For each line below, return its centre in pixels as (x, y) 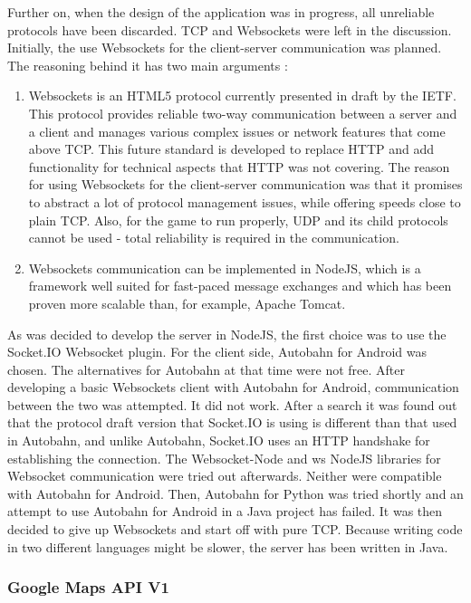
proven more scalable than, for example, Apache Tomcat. (187, 303)
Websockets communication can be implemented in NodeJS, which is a (225, 268)
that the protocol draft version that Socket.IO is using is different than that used (232, 422)
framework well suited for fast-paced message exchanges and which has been (240, 286)
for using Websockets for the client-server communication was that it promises (245, 184)
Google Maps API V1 (88, 587)
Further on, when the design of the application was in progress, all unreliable (221, 12)
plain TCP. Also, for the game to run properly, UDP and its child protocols (238, 220)
